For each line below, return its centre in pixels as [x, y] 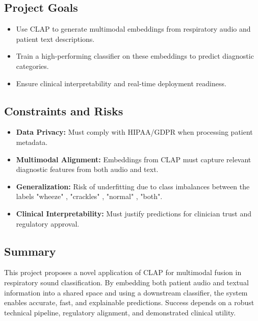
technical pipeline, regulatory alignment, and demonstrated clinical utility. [120, 312]
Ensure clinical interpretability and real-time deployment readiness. [121, 83]
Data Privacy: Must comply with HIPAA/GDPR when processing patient [134, 132]
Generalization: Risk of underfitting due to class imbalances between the [133, 186]
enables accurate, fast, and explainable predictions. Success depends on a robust [129, 302]
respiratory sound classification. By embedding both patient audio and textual [126, 282]
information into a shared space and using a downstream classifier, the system [126, 292]
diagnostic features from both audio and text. [87, 169]
